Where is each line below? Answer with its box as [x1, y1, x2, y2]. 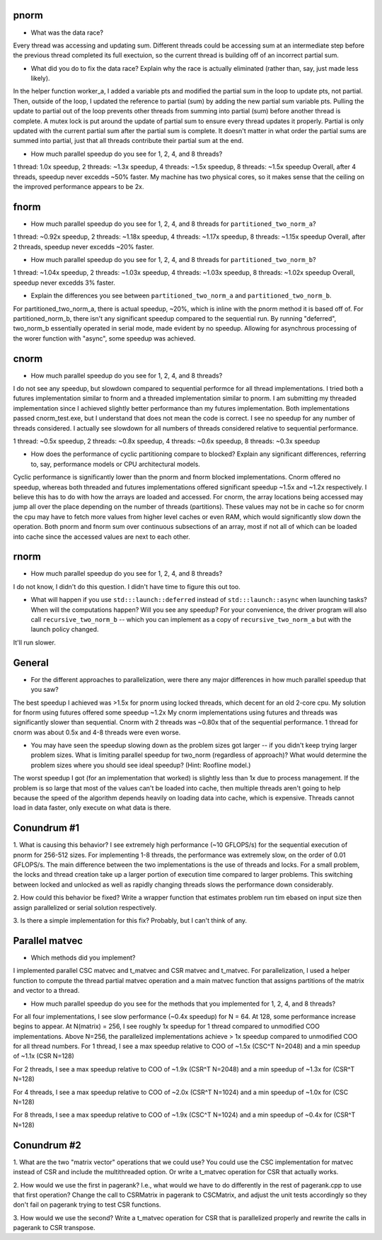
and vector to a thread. [13, 986, 80, 995]
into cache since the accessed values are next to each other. [13, 532, 190, 541]
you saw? [30, 686, 59, 694]
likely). [30, 74, 50, 83]
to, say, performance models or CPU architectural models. [30, 460, 201, 468]
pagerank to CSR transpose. [13, 1224, 95, 1232]
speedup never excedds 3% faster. [13, 278, 116, 287]
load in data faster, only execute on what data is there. [13, 804, 171, 812]
